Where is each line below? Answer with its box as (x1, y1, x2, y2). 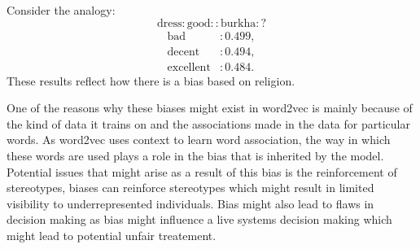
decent (167, 46, 200, 58)
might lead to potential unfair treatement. (7, 227, 217, 244)
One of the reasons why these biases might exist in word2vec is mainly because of (7, 99, 413, 116)
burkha (220, 17, 256, 29)
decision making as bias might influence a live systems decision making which (7, 211, 392, 228)
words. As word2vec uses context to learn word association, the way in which (7, 131, 391, 148)
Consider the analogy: (7, 2, 116, 18)
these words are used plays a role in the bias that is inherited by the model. (7, 147, 384, 164)
